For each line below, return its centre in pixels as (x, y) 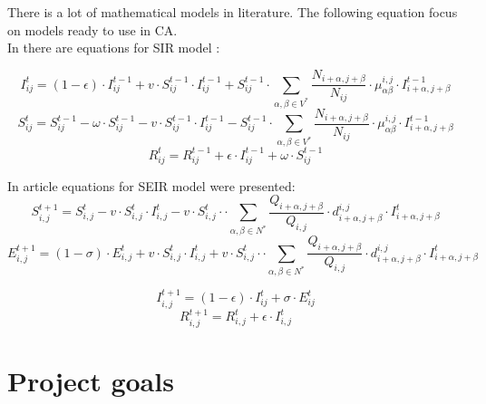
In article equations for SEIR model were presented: (151, 185)
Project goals (91, 381)
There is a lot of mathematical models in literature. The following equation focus (233, 12)
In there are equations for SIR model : (114, 48)
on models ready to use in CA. (92, 29)
